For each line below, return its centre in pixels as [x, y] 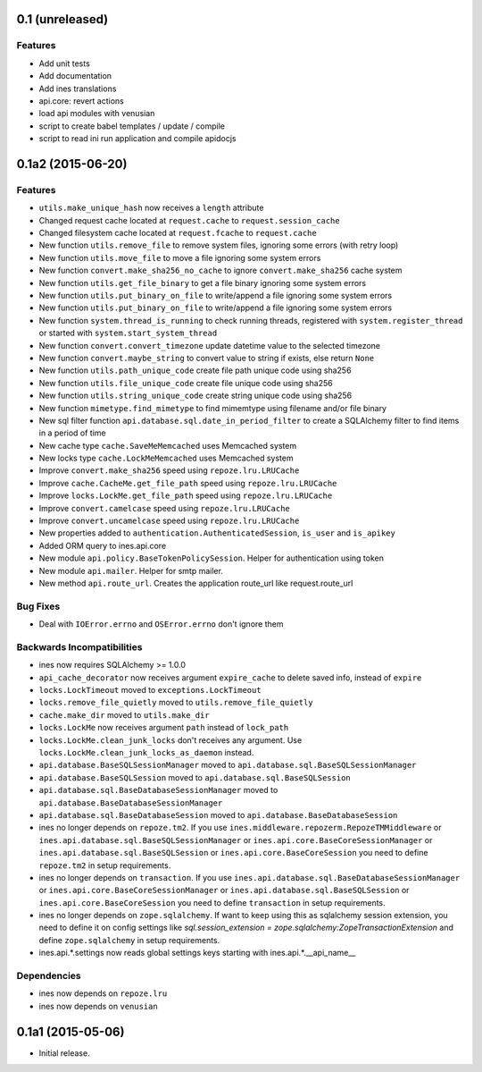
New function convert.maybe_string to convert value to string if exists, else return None [207, 358]
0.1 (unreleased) [62, 19]
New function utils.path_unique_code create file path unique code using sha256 [195, 370]
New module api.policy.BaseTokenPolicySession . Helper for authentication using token [211, 558]
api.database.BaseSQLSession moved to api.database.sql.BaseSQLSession [195, 777]
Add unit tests [65, 63]
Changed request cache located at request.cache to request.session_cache [189, 220]
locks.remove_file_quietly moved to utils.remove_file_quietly [176, 703]
